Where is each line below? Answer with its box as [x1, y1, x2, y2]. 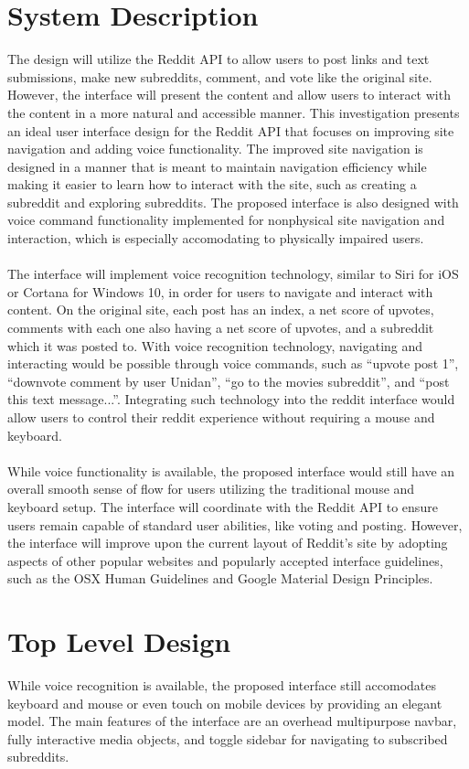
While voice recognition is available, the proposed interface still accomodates [7, 676, 437, 695]
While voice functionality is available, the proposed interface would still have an [7, 461, 455, 480]
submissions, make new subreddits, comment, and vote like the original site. [7, 67, 432, 86]
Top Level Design [7, 623, 231, 660]
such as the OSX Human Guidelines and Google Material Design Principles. [7, 569, 433, 588]
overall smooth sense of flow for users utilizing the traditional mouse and [7, 479, 415, 498]
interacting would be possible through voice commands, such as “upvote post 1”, [7, 354, 459, 373]
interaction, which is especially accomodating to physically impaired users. [7, 229, 424, 248]
